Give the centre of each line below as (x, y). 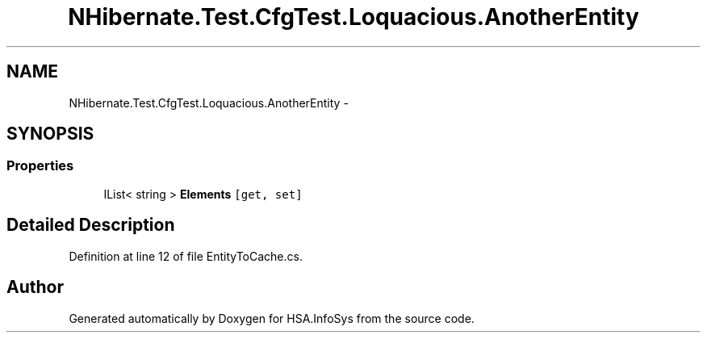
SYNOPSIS (50, 134)
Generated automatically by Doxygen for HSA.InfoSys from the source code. (272, 318)
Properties (40, 166)
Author (35, 287)
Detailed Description (91, 225)
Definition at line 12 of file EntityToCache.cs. (186, 256)
